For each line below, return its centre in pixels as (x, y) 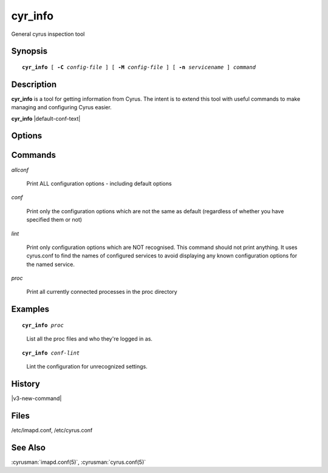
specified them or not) (54, 220)
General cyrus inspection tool (48, 34)
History (26, 383)
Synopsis (29, 51)
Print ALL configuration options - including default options (99, 183)
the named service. (51, 264)
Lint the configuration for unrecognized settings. (87, 367)
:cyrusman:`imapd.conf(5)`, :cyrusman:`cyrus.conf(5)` (79, 462)
